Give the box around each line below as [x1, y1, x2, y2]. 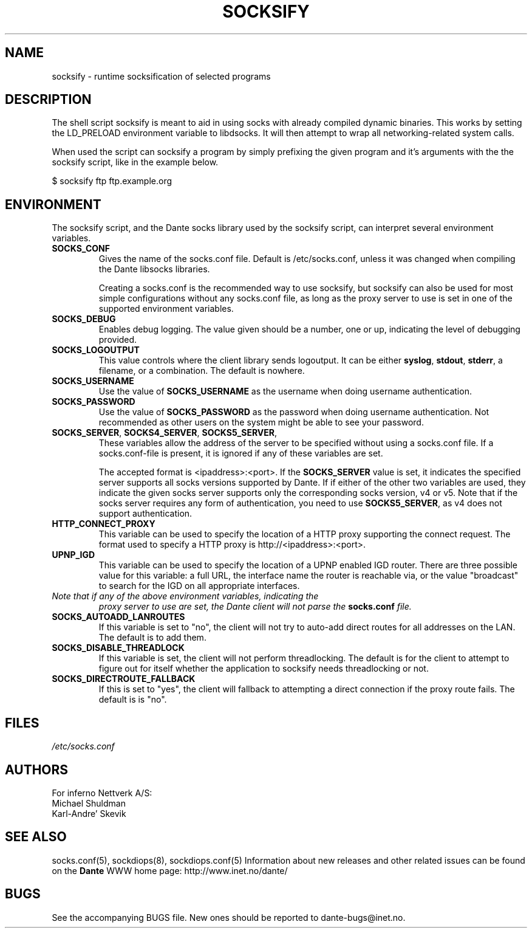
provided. [98, 334, 137, 345]
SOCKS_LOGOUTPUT [52, 345, 140, 356]
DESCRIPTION [5, 92, 92, 108]
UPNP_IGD [52, 549, 95, 560]
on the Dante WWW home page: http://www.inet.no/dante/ [52, 865, 288, 876]
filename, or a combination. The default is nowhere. [98, 365, 305, 376]
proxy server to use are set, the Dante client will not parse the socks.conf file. [98, 601, 412, 612]
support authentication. [98, 508, 193, 519]
